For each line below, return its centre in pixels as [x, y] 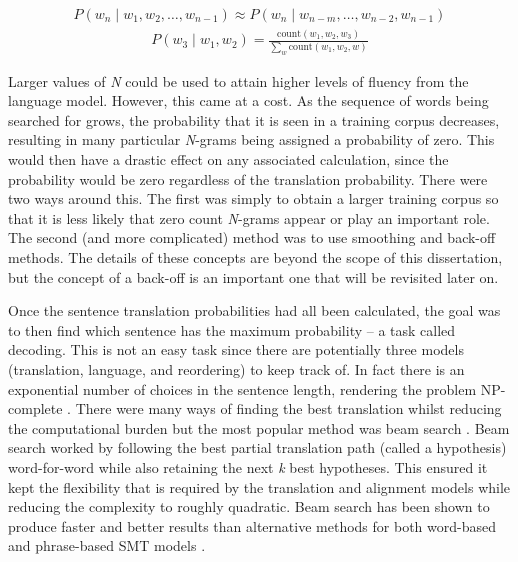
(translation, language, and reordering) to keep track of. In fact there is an [236, 368]
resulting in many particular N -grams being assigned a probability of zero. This [251, 139]
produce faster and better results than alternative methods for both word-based [252, 525]
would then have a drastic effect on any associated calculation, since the [228, 159]
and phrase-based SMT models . [107, 545]
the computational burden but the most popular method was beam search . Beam [259, 427]
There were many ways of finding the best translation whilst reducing [288, 408]
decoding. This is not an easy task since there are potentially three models [236, 349]
